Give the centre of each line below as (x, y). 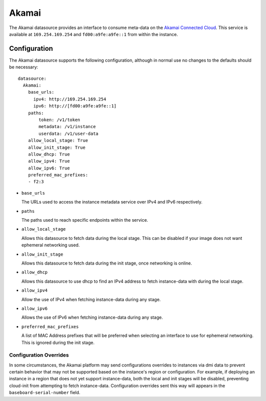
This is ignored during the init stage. (58, 342)
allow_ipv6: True (49, 168)
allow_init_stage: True (57, 147)
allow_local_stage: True (58, 141)
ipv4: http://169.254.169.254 (70, 99)
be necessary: (24, 67)
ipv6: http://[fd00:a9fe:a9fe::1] (75, 106)
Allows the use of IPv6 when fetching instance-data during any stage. (92, 317)
